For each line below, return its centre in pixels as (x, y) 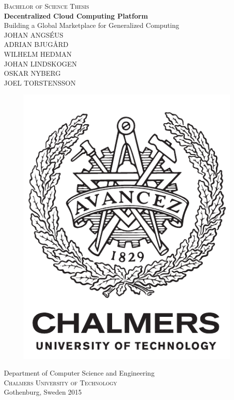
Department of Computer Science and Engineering (79, 373)
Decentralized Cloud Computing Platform (76, 15)
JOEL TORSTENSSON (40, 82)
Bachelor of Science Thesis (47, 6)
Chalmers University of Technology (61, 382)
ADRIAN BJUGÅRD (36, 44)
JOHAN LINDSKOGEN (40, 63)
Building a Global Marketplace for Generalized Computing (92, 25)
